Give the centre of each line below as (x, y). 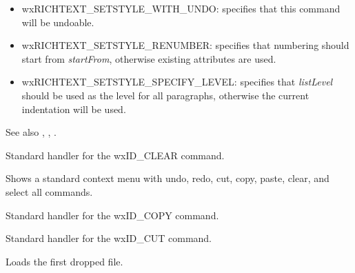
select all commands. (49, 191)
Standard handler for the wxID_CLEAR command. (115, 155)
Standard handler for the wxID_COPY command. (112, 215)
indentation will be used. (74, 109)
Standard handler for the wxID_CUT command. (109, 238)
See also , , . (31, 132)
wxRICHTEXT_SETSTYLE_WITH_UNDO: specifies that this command (181, 8)
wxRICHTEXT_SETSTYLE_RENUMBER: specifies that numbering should (185, 45)
